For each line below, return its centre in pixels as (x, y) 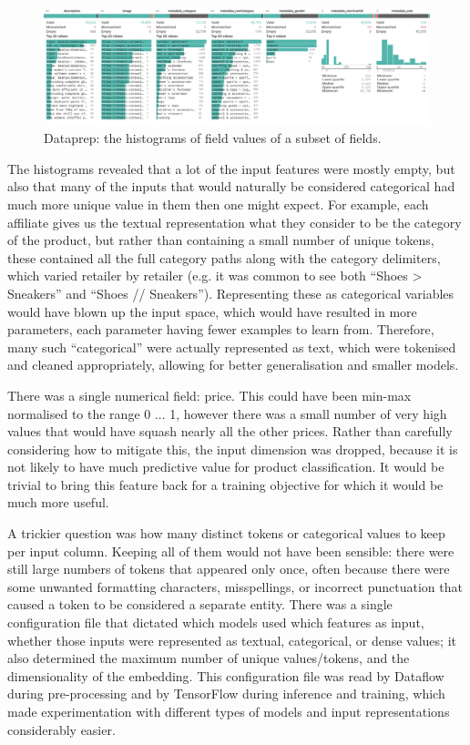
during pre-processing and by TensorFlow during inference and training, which (226, 694)
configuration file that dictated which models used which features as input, (216, 623)
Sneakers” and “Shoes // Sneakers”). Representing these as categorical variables (231, 293)
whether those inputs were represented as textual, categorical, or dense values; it (232, 640)
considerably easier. (61, 729)
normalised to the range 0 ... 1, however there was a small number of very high (227, 413)
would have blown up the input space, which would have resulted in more (212, 311)
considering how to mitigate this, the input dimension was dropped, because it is (233, 449)
